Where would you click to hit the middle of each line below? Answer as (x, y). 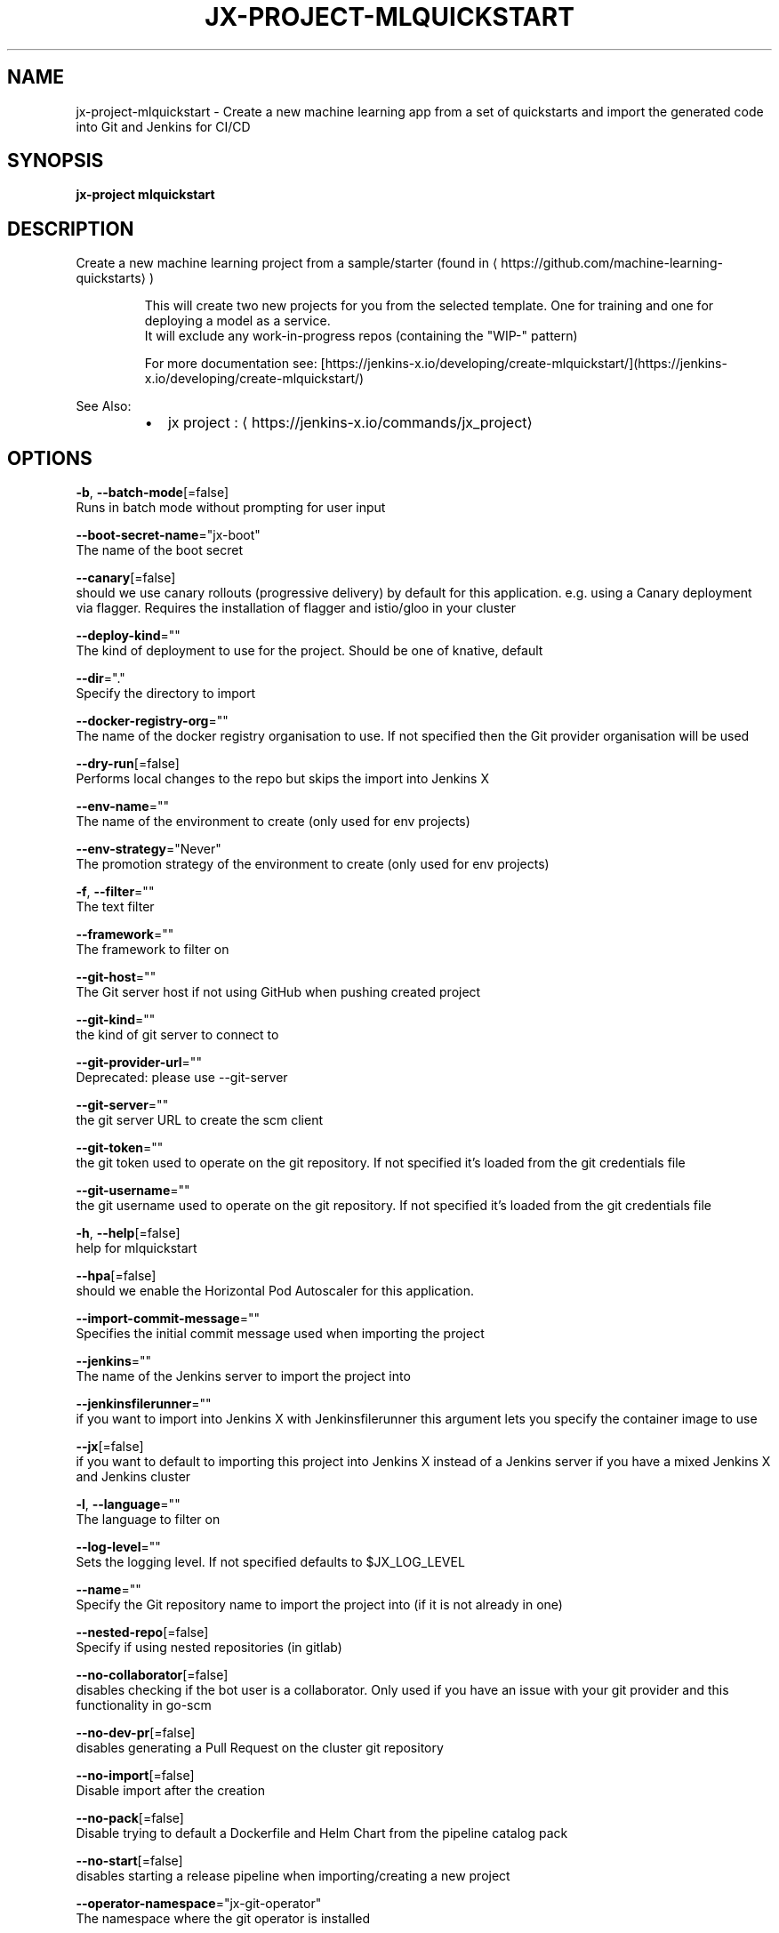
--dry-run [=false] (128, 764)
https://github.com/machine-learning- (612, 263)
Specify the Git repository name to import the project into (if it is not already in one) (319, 1605)
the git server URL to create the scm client (199, 1120)
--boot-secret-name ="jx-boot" (168, 535)
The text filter (115, 907)
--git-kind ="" (116, 1020)
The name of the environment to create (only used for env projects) (273, 822)
